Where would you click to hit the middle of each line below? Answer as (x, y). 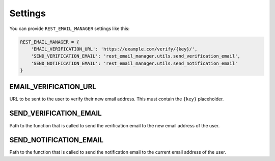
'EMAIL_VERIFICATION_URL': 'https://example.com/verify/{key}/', (114, 49)
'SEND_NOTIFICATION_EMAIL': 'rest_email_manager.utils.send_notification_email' (134, 63)
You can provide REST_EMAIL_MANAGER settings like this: (70, 29)
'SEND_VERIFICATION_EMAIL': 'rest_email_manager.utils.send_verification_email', (135, 56)
